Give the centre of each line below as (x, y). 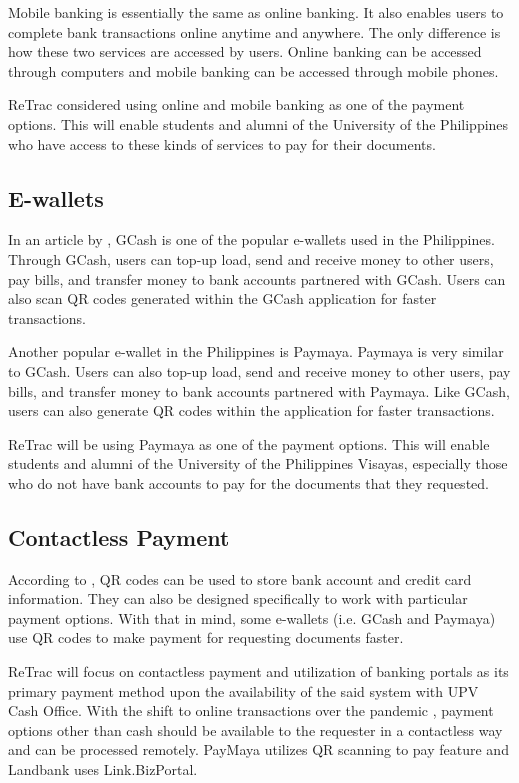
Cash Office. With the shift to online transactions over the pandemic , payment (251, 710)
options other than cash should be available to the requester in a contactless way (255, 729)
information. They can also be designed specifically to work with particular (238, 598)
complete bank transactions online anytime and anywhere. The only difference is (254, 31)
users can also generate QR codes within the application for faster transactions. (251, 410)
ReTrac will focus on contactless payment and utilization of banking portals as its (258, 671)
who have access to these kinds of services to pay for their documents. (222, 143)
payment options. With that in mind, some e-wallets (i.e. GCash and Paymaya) (252, 617)
